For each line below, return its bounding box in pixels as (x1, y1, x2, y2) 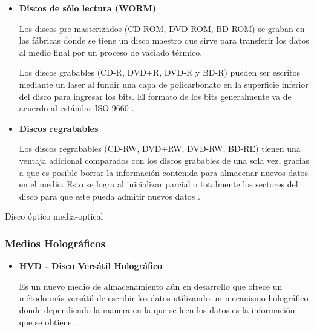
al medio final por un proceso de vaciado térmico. (19, 45, 203, 58)
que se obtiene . (19, 315, 77, 328)
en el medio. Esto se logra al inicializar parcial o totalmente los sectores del (19, 178, 298, 190)
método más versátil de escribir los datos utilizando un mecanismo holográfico (19, 291, 309, 304)
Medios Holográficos (5, 235, 105, 250)
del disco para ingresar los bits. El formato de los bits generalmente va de (19, 90, 292, 102)
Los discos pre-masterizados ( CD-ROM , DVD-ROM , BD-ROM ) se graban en (19, 22, 305, 34)
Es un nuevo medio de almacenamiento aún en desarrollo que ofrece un (19, 279, 283, 292)
